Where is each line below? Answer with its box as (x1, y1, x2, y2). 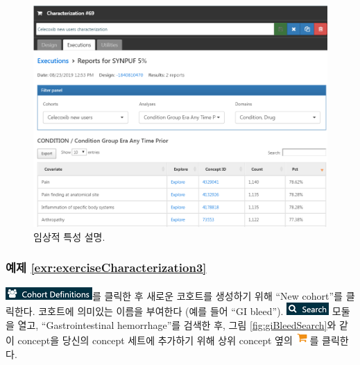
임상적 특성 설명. (33, 229, 105, 244)
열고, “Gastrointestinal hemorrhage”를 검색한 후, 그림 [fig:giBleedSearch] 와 (17, 317, 336, 332)
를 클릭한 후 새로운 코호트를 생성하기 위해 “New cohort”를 (92, 288, 343, 303)
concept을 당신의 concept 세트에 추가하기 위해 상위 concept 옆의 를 (17, 333, 319, 348)
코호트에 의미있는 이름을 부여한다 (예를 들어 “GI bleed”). (38, 304, 284, 319)
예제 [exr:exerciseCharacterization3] (6, 259, 207, 276)
